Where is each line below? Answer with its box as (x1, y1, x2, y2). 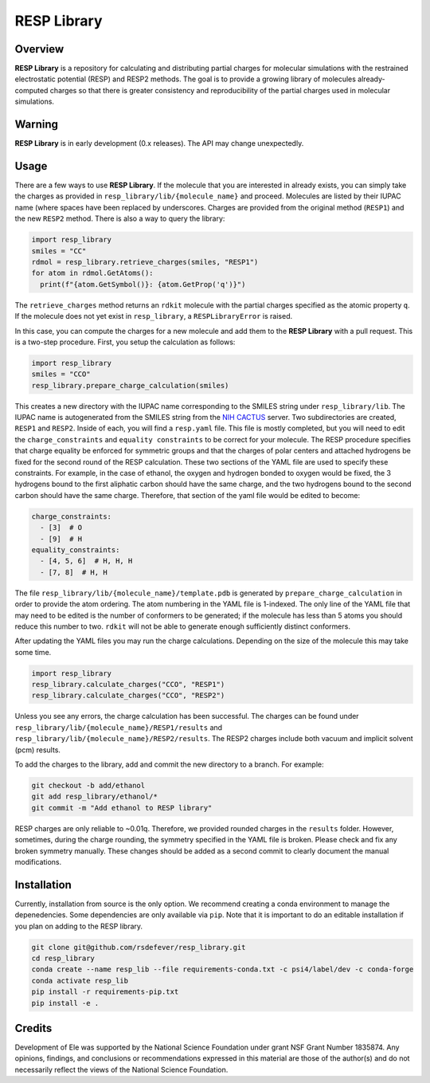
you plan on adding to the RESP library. (14, 921, 143, 931)
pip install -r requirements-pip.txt (31, 987, 179, 996)
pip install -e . (31, 999, 100, 1007)
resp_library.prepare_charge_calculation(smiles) (31, 381, 229, 390)
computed (14, 85, 49, 95)
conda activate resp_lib (31, 976, 129, 985)
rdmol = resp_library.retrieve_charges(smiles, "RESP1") (31, 257, 259, 266)
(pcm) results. (14, 745, 61, 755)
